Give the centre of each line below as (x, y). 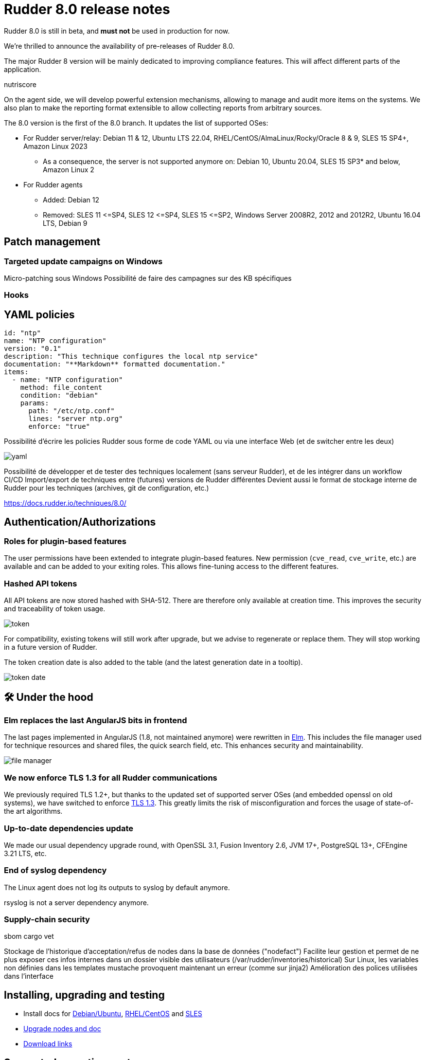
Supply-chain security (47, 919)
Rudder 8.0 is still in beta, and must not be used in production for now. (117, 31)
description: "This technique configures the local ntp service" (131, 356)
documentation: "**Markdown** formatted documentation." (115, 364)
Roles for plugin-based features (65, 541)
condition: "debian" (59, 395)
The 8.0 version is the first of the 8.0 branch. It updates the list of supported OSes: (136, 123)
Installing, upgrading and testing (84, 995)
